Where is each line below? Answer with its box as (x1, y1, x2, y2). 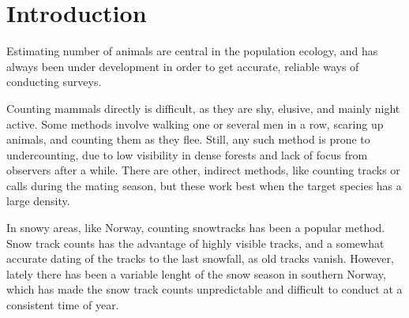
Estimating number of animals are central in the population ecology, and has (6, 43, 378, 59)
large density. (6, 193, 70, 209)
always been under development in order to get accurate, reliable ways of (6, 58, 359, 74)
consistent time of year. (6, 297, 119, 313)
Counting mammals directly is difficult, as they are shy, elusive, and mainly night (6, 99, 400, 116)
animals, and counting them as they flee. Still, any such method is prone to (6, 131, 370, 148)
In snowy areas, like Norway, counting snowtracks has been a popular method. (6, 219, 385, 236)
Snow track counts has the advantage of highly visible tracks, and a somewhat (6, 234, 385, 251)
